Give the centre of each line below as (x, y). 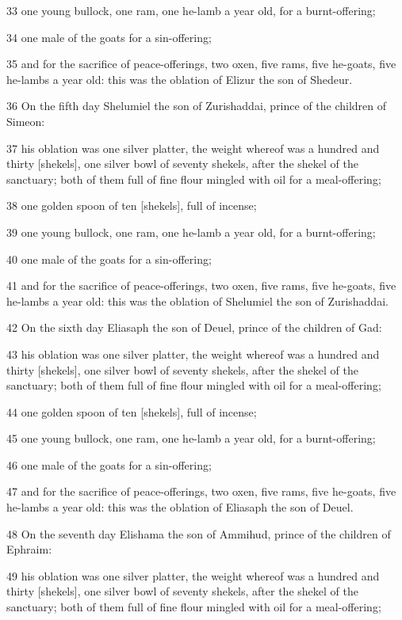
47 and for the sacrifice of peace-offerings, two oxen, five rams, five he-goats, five (201, 491)
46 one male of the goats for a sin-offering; (109, 464)
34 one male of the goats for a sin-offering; (109, 37)
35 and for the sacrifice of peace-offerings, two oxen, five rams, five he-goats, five (201, 64)
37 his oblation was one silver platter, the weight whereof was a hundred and (193, 148)
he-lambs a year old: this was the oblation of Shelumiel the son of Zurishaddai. (197, 300)
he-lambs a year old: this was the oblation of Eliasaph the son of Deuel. (180, 507)
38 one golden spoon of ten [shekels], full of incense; (132, 205)
